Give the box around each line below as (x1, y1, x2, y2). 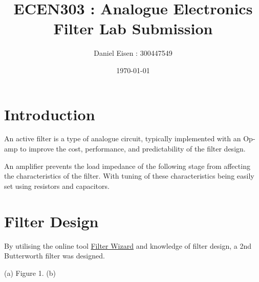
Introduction (4, 103, 95, 124)
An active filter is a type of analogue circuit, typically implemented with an (4, 133, 241, 144)
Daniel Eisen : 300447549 (94, 48, 172, 58)
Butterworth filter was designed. (4, 250, 105, 261)
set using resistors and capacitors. (4, 180, 110, 191)
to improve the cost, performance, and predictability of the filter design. (20, 143, 246, 154)
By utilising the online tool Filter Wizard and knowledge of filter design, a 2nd (4, 240, 251, 251)
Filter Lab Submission (53, 18, 213, 39)
